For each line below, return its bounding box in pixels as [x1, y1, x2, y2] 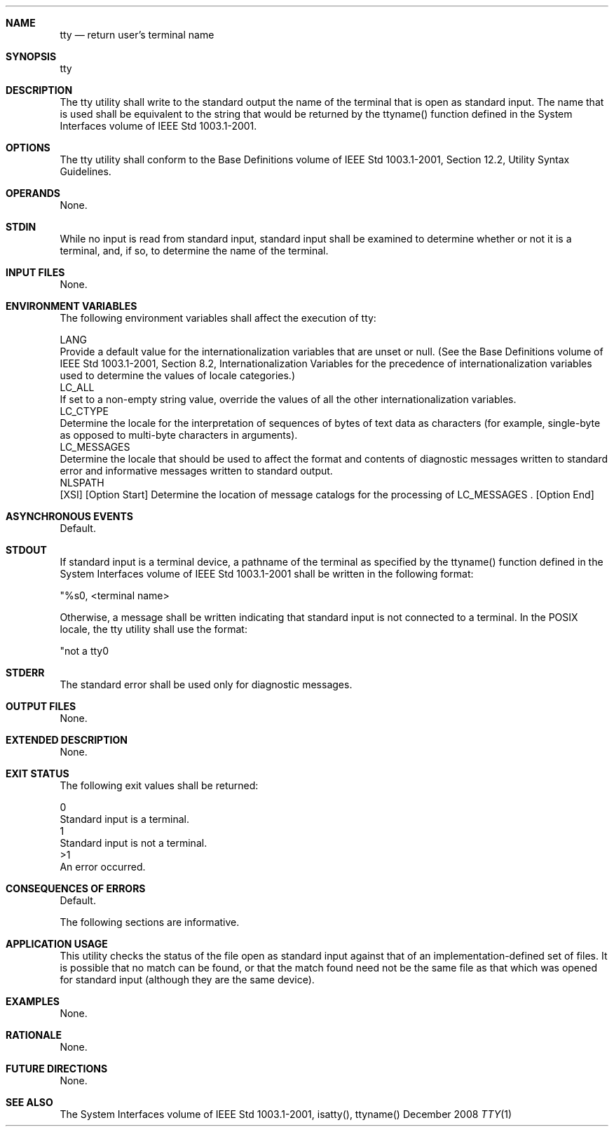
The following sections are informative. [60, 916, 240, 928]
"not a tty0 [60, 645, 109, 657]
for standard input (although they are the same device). [60, 974, 315, 986]
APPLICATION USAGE [6, 938, 108, 950]
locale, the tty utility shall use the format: [60, 623, 247, 635]
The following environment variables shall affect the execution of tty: [60, 312, 376, 324]
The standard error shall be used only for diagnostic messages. [60, 678, 353, 690]
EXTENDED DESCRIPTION [6, 734, 128, 746]
